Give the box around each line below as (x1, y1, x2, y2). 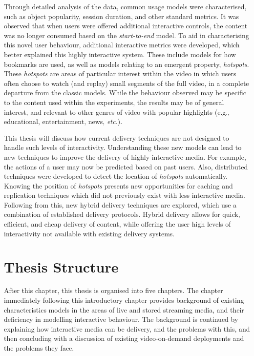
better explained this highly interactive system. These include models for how (4, 49, 236, 59)
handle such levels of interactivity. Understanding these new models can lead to (4, 142, 242, 152)
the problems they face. (4, 342, 74, 353)
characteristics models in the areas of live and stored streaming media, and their (4, 304, 244, 314)
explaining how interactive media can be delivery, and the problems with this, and (4, 323, 250, 334)
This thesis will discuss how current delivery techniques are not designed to (4, 132, 229, 143)
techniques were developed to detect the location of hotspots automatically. (4, 171, 228, 181)
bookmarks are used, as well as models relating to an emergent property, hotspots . (4, 59, 249, 69)
